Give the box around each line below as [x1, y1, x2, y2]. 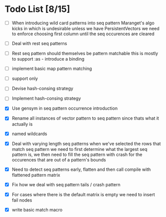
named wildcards [11, 131, 48, 137]
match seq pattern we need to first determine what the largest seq [11, 146, 148, 152]
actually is [11, 121, 33, 127]
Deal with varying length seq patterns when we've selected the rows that [11, 141, 161, 146]
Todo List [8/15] [4, 3, 70, 15]
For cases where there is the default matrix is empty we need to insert [11, 191, 155, 197]
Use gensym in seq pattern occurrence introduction [11, 105, 118, 111]
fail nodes [11, 197, 33, 203]
